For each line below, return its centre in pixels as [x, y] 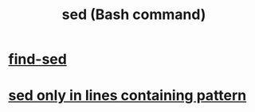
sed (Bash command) [134, 15]
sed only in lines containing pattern [127, 96]
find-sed [38, 59]
